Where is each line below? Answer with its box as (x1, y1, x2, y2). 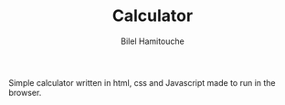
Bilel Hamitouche (121, 36, 185, 47)
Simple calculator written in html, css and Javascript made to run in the (8, 77, 276, 88)
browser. (8, 87, 42, 98)
